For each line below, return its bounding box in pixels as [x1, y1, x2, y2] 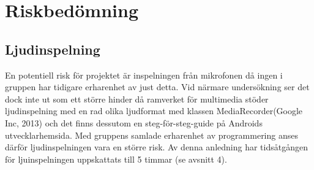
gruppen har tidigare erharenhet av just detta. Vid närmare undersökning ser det [5, 80, 310, 93]
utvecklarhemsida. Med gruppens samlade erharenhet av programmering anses [5, 128, 298, 141]
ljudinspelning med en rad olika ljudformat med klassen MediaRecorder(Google [5, 104, 303, 117]
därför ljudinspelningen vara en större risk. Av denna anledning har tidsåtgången [5, 141, 308, 153]
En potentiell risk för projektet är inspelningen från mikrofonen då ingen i [5, 68, 283, 81]
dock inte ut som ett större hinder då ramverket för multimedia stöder [5, 92, 269, 105]
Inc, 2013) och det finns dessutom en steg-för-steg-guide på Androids [5, 116, 263, 129]
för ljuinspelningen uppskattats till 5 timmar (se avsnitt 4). [5, 152, 227, 165]
